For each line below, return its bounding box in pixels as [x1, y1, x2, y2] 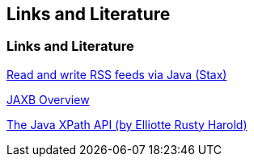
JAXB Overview [6, 92, 90, 107]
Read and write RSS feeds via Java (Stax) [6, 67, 227, 81]
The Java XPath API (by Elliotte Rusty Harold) [6, 117, 248, 132]
